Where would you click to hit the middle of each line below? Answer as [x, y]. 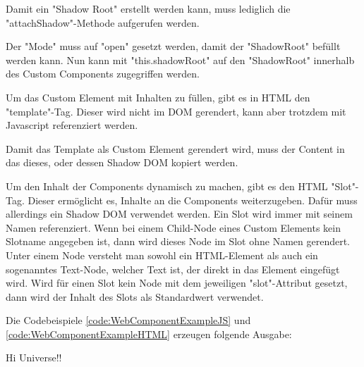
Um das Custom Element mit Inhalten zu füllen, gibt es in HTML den [158, 97]
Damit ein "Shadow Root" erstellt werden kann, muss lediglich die [148, 8]
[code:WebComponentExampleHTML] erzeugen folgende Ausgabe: [149, 334]
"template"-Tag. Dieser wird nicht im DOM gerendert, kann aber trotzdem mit [176, 111]
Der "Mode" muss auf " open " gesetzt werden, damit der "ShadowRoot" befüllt [173, 46]
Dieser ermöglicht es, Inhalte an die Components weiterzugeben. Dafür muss [193, 200]
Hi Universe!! [34, 357]
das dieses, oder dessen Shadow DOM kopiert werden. [122, 162]
